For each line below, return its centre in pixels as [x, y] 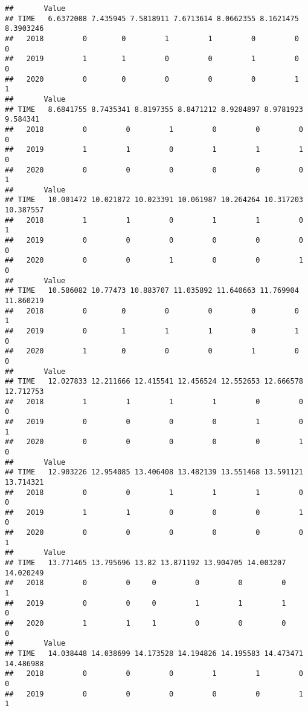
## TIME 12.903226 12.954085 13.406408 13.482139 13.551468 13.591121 [154, 472]
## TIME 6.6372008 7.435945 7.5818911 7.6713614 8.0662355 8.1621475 [152, 18]
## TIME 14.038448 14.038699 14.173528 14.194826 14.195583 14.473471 [154, 654]
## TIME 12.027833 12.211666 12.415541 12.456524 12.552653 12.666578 [154, 382]
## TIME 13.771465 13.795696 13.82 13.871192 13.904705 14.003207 [146, 563]
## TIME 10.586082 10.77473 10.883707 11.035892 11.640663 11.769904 [152, 291]
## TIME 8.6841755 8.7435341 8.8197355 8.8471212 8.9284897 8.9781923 [154, 109]
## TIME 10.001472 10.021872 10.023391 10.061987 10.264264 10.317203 [154, 200]
